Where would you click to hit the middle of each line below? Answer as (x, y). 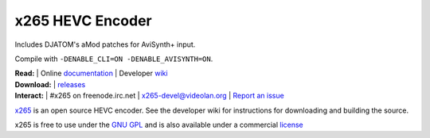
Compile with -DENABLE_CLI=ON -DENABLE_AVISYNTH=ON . (114, 59)
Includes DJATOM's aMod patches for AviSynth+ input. (105, 44)
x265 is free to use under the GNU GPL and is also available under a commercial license (159, 125)
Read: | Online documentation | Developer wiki (91, 73)
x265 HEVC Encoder (83, 21)
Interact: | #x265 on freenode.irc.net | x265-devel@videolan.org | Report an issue (149, 96)
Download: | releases (50, 84)
